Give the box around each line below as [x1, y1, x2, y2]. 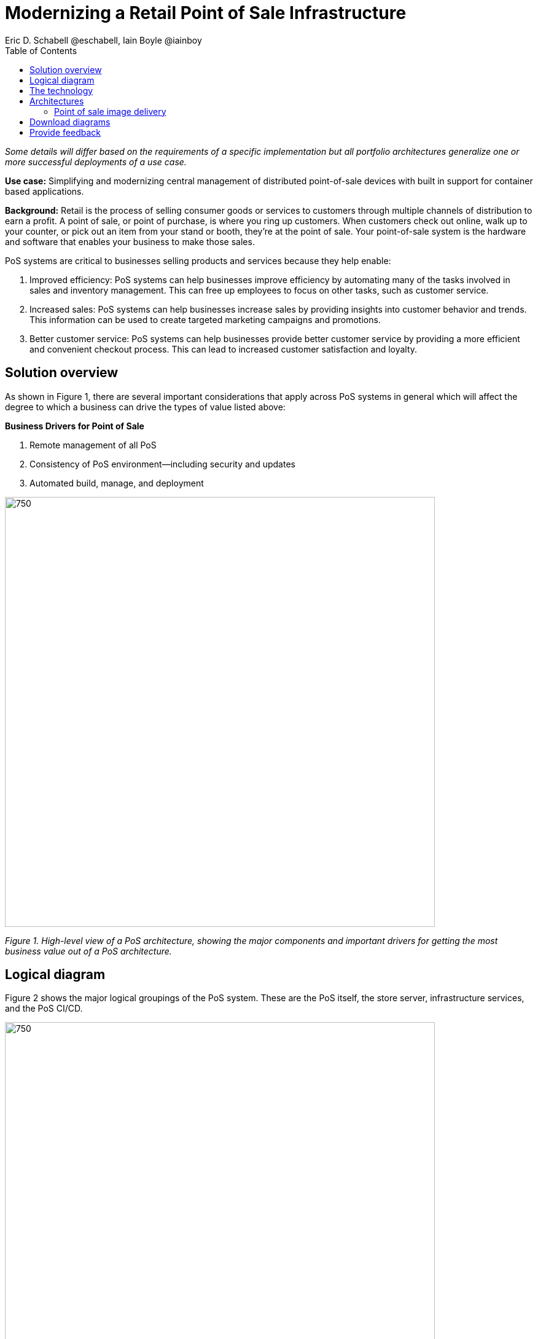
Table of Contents [5, 45, 77, 56]
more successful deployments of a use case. [5, 156, 187, 167]
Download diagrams [29, 116, 111, 127]
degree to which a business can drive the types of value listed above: [5, 401, 286, 412]
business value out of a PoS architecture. [5, 945, 172, 956]
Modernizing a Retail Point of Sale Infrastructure [5, 2, 407, 23]
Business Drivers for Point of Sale [5, 420, 144, 431]
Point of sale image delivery [54, 106, 166, 117]
